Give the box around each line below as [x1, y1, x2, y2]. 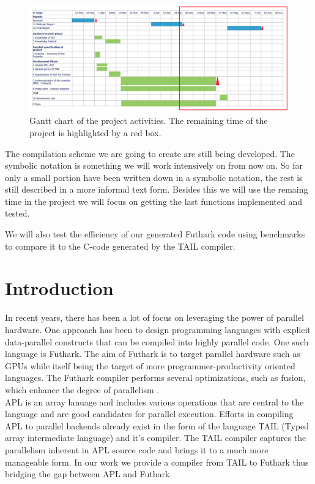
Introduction [5, 275, 114, 301]
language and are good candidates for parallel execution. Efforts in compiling [5, 407, 294, 420]
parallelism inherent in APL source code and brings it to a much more [5, 443, 269, 456]
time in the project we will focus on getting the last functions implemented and [5, 194, 302, 207]
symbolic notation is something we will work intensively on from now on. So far [5, 159, 303, 172]
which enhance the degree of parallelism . [5, 383, 160, 396]
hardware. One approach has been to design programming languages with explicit [5, 323, 311, 336]
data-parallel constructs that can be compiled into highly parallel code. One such [5, 335, 309, 348]
